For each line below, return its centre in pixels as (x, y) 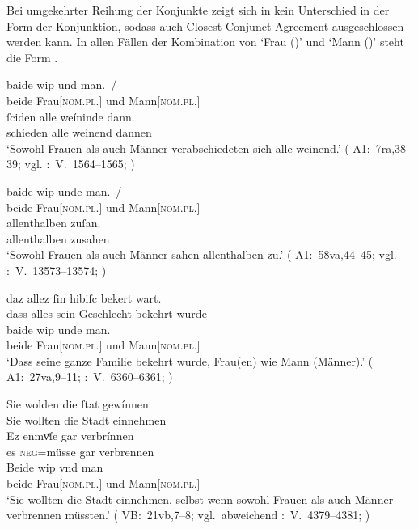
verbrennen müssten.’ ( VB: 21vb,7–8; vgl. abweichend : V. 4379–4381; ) (188, 515)
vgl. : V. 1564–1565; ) (80, 164)
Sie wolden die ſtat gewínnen (78, 404)
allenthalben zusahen (58, 238)
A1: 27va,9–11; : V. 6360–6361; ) (90, 377)
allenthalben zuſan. (54, 223)
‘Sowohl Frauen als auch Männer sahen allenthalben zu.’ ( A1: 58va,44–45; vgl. (202, 254)
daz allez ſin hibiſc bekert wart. (84, 297)
